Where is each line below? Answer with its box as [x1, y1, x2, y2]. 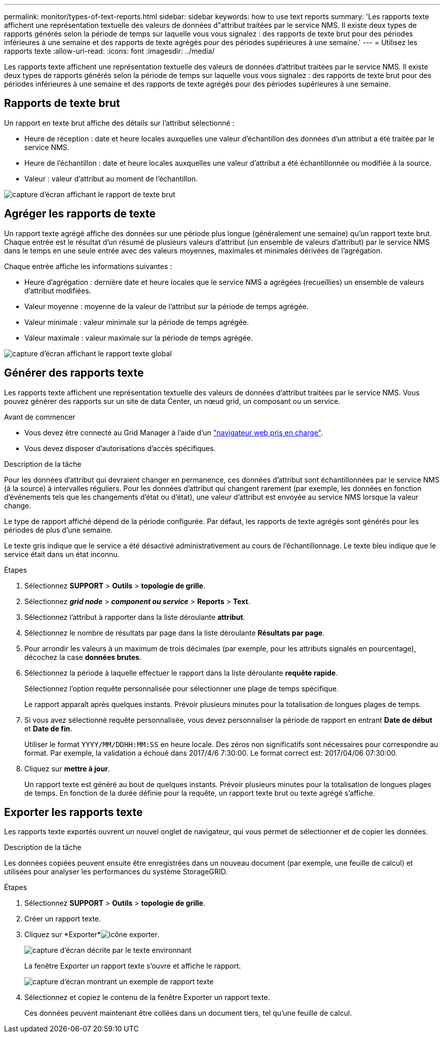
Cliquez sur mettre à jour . [24, 764, 110, 773]
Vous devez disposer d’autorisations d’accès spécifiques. [24, 443, 216, 453]
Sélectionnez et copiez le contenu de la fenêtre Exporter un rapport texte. [24, 993, 270, 1002]
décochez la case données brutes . [24, 652, 141, 661]
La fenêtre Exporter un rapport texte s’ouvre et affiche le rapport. [24, 961, 241, 971]
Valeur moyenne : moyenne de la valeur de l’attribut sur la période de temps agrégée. [24, 302, 309, 311]
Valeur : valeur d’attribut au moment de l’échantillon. [24, 174, 198, 183]
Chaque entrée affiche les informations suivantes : [4, 262, 172, 271]
